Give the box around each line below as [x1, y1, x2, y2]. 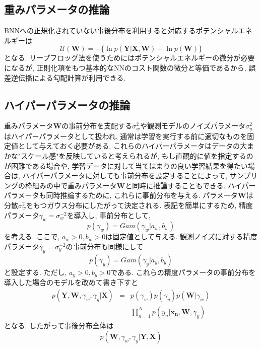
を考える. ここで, [4, 231, 60, 242]
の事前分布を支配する [61, 120, 133, 131]
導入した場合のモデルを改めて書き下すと [4, 277, 138, 288]
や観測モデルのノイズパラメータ [140, 120, 246, 131]
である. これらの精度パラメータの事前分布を [110, 266, 256, 277]
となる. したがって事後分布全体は [4, 320, 114, 330]
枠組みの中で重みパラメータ [25, 180, 117, 190]
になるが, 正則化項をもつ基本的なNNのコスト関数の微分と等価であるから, [4, 62, 246, 73]
